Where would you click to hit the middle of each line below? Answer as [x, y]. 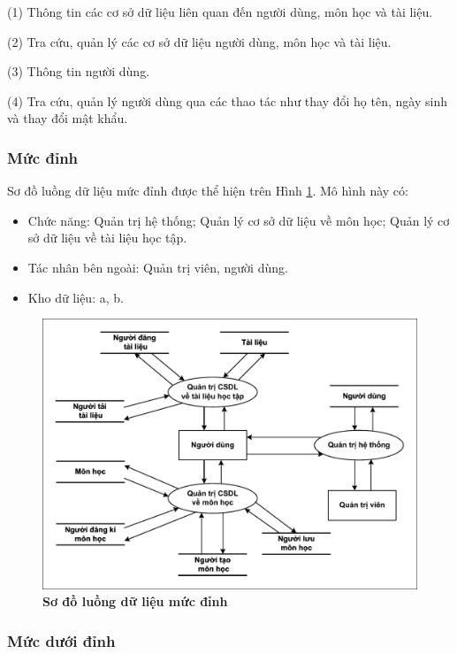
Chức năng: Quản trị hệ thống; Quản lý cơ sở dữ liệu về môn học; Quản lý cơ [239, 220]
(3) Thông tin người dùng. [79, 71]
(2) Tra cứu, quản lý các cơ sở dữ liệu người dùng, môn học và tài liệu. [199, 41]
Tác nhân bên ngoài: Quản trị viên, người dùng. [158, 267]
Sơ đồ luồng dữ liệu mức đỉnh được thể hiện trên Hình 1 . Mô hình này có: [208, 191]
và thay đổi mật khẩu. [68, 118]
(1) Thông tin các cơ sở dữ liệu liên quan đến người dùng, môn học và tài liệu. [220, 12]
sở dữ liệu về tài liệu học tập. [107, 238]
